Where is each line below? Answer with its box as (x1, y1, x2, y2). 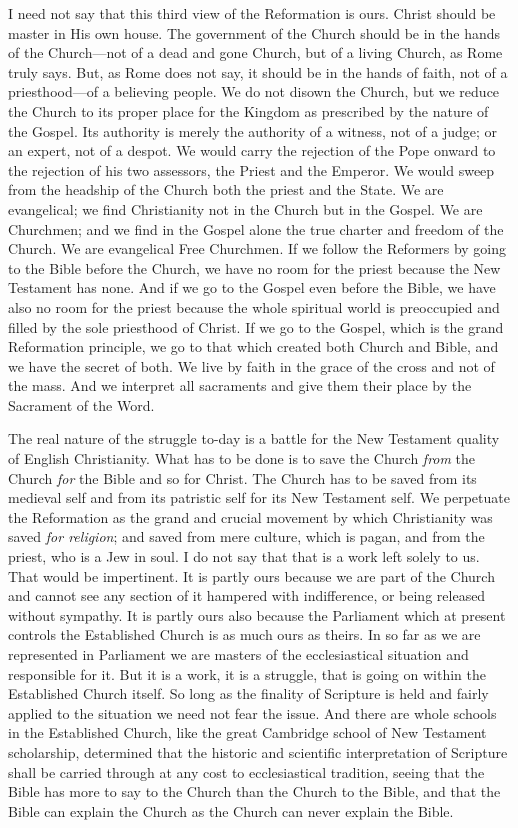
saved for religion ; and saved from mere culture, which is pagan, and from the (8, 526, 485, 547)
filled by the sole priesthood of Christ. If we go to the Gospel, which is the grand (8, 316, 504, 337)
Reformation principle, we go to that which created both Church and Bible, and (8, 336, 499, 357)
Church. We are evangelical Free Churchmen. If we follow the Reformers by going (8, 238, 507, 259)
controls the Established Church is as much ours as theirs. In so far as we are (8, 624, 481, 645)
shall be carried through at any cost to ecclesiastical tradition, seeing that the (8, 761, 485, 782)
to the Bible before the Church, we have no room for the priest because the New (8, 257, 501, 278)
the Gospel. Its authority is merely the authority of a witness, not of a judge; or (8, 120, 498, 141)
